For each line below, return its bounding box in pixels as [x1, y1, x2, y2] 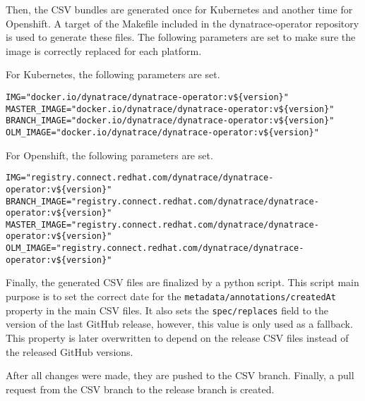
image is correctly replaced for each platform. [6, 43, 202, 58]
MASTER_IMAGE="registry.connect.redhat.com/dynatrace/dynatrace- [6, 219, 319, 230]
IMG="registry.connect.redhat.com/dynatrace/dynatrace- [6, 173, 274, 183]
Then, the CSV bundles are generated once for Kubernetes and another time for [6, 2, 353, 16]
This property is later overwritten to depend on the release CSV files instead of [6, 330, 349, 345]
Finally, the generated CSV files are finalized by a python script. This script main [6, 275, 359, 290]
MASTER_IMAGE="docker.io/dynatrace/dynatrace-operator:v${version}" [6, 104, 335, 114]
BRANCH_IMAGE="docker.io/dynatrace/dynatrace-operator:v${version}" [6, 116, 335, 126]
